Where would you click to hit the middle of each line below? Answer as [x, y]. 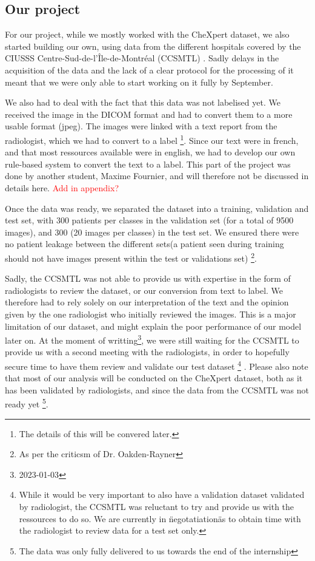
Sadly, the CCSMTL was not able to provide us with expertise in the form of [148, 278]
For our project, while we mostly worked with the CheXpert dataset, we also [147, 34]
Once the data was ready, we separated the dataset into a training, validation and [157, 208]
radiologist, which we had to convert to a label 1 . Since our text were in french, [152, 139]
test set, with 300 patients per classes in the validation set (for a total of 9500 [149, 220]
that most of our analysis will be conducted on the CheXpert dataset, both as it [154, 378]
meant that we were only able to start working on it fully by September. [139, 82]
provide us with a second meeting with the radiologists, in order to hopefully [147, 352]
